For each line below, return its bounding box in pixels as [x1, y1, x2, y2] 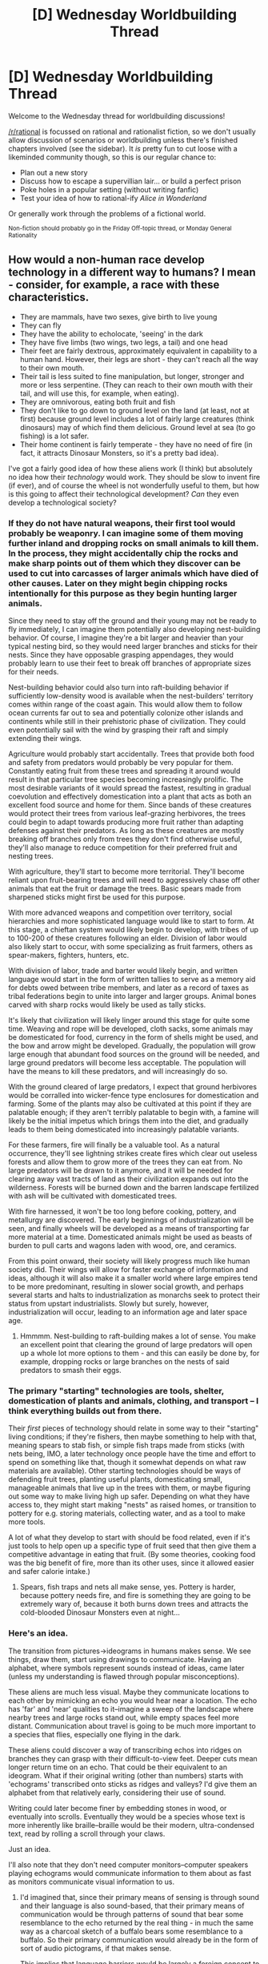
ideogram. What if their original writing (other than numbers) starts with [8, 1770, 244, 1780]
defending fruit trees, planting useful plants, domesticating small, [8, 1475, 222, 1484]
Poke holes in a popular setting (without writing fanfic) [19, 184, 199, 194]
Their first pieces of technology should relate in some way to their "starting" [8, 1423, 259, 1433]
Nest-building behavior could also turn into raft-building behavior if [8, 682, 230, 692]
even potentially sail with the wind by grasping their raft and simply [8, 725, 229, 734]
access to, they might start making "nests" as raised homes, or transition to [8, 1500, 257, 1510]
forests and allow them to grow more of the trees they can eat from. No [8, 1157, 243, 1167]
